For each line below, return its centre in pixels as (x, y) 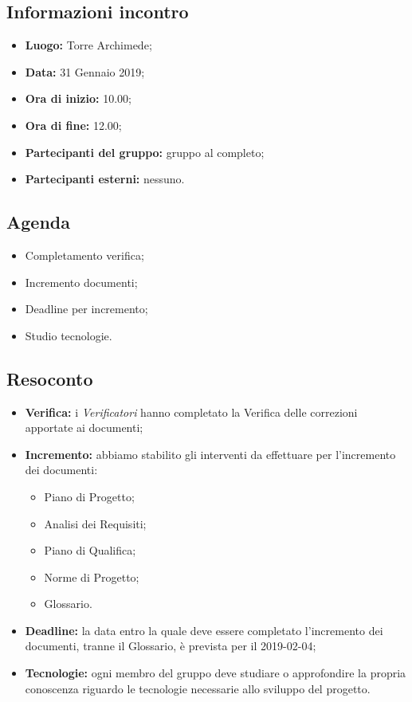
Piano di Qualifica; (90, 550)
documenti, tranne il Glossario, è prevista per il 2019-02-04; (171, 646)
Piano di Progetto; (89, 496)
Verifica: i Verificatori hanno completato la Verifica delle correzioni (191, 412)
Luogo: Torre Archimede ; (88, 45)
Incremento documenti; (81, 282)
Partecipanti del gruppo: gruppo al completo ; (145, 152)
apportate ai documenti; (84, 427)
